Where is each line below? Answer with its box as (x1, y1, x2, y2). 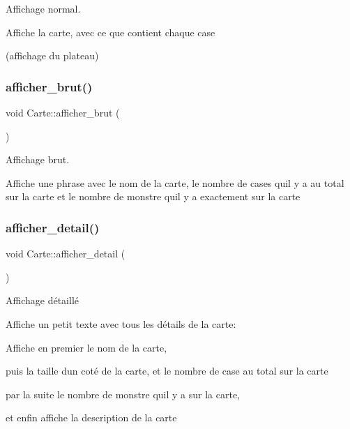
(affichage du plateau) (6, 48, 99, 63)
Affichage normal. (6, 1, 81, 15)
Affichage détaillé (6, 293, 79, 308)
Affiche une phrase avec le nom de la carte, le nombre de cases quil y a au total (6, 175, 344, 190)
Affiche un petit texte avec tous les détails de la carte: (6, 316, 236, 331)
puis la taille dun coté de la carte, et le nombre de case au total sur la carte (6, 363, 328, 378)
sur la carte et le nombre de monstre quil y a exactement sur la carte (6, 189, 300, 204)
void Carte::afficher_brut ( (6, 105, 120, 119)
